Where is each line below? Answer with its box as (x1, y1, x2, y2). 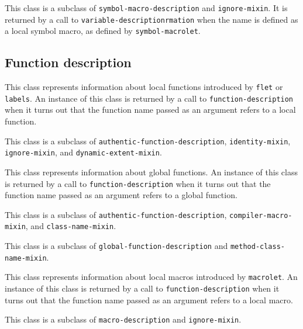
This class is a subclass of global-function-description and (5, 240, 228, 252)
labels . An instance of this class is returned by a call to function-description (5, 92, 294, 104)
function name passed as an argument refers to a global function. (5, 189, 237, 201)
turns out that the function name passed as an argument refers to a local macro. (5, 293, 293, 306)
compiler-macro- (229, 211, 292, 220)
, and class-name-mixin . (25, 220, 116, 232)
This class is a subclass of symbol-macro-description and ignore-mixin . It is (5, 2, 288, 13)
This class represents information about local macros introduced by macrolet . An (5, 271, 298, 283)
